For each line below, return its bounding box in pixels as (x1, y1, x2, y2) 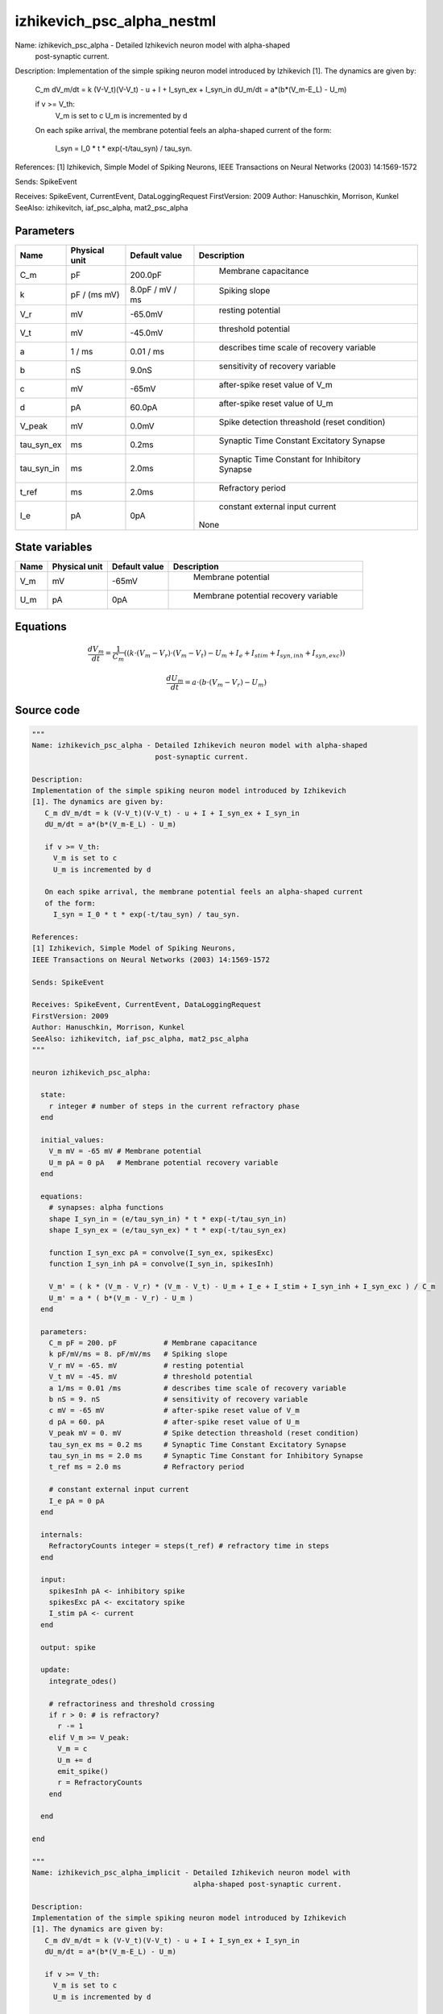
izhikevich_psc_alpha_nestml (14, 12, 217, 30)
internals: (40, 1530, 84, 1539)
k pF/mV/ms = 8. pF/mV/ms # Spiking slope (48, 1349, 228, 1359)
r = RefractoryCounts (57, 1778, 143, 1788)
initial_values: (40, 1136, 105, 1145)
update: (40, 1665, 71, 1675)
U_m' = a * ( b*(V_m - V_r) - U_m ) (48, 1293, 193, 1303)
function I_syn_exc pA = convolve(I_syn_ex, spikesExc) (48, 1248, 275, 1257)
